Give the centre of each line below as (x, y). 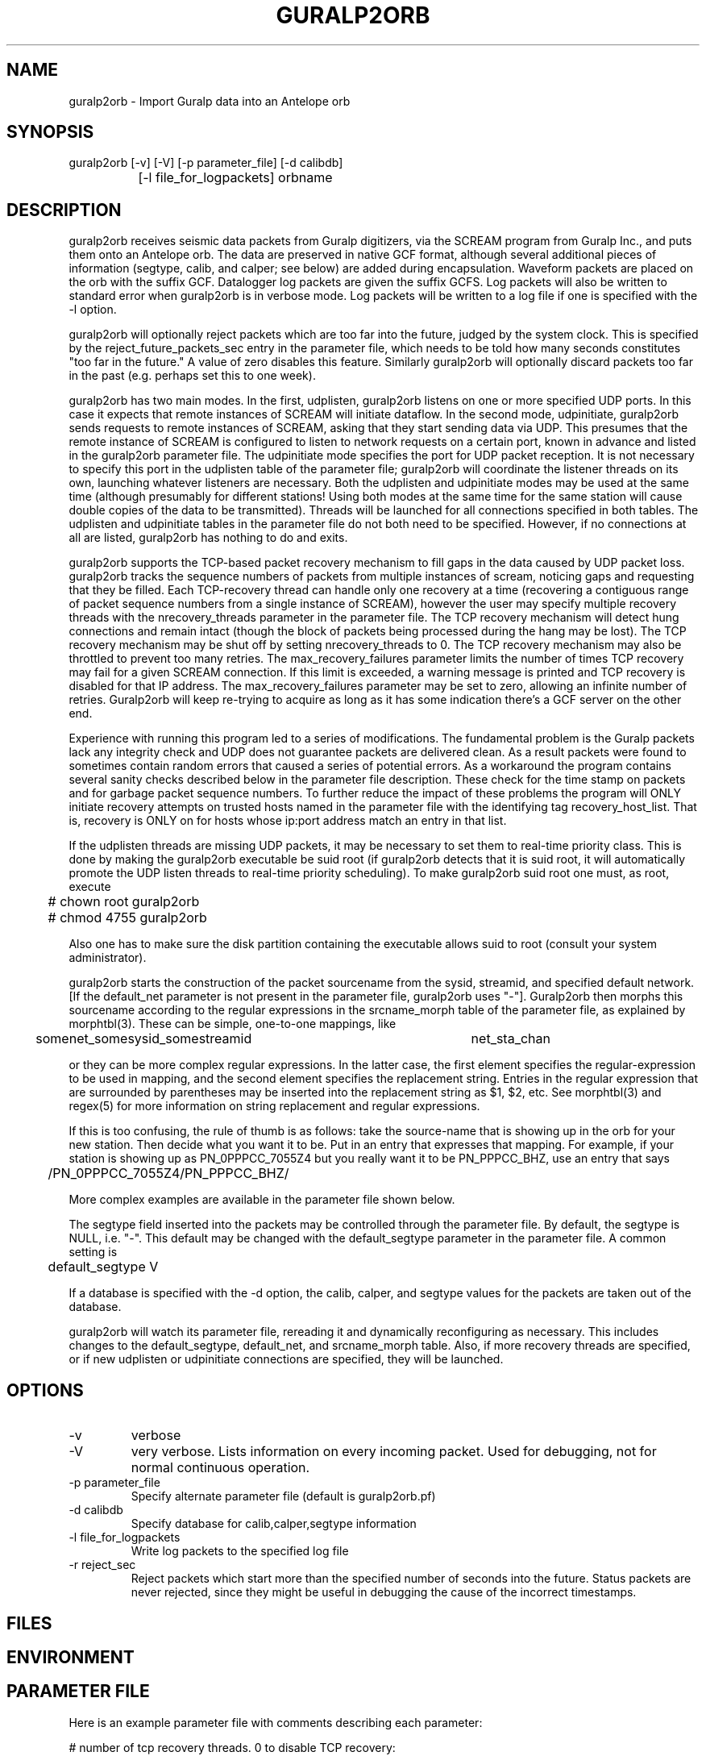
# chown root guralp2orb (124, 902)
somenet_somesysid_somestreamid (144, 1039)
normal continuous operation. (220, 1468)
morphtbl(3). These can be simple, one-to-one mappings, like (233, 1024)
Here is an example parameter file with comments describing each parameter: (276, 1722)
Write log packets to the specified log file (240, 1551)
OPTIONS (45, 1390)
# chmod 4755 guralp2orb (127, 918)
